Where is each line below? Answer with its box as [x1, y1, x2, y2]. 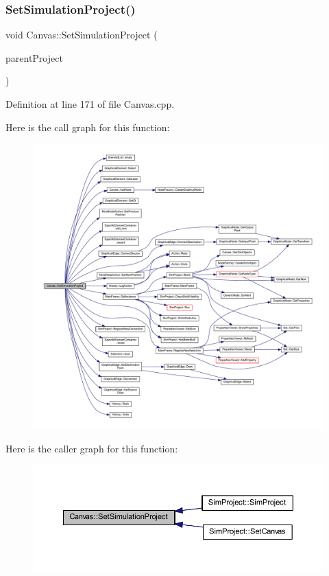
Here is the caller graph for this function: [5, 441, 178, 455]
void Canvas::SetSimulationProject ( [5, 27, 158, 42]
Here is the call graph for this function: [5, 119, 170, 134]
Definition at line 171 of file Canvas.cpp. [5, 97, 175, 111]
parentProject [5, 50, 63, 65]
